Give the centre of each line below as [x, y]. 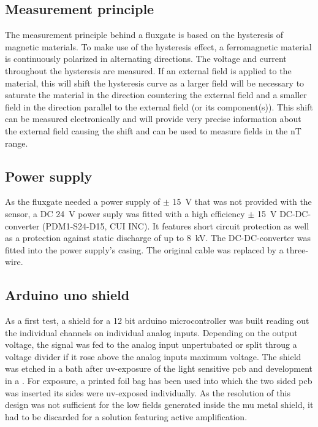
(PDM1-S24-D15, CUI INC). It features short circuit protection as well [176, 225]
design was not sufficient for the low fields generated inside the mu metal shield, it [159, 405]
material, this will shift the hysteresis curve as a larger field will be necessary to [155, 83]
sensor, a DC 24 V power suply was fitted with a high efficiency [125, 213]
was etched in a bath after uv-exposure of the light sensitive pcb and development [159, 368]
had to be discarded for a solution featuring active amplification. [126, 416]
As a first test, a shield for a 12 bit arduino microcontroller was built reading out [157, 321]
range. [17, 143]
